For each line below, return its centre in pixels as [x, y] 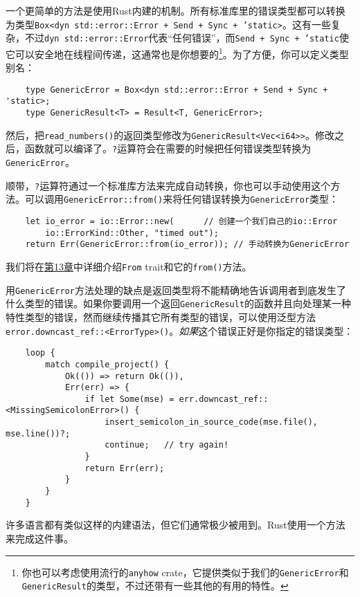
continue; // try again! [167, 445]
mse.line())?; [38, 433]
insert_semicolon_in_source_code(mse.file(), [211, 422]
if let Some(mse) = [129, 399]
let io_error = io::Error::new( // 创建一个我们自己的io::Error [181, 221]
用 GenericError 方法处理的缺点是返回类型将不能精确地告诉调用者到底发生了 [176, 290]
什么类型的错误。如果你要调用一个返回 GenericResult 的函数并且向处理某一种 [179, 303]
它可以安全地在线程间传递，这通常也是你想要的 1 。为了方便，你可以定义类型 [177, 53]
